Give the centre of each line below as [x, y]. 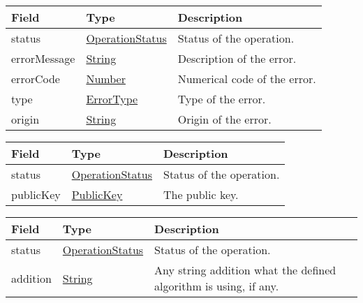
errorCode [36, 79]
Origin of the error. [224, 119]
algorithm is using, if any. [217, 286]
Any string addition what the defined [245, 270]
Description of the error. [237, 58]
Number [106, 79]
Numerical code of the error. [247, 79]
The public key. [201, 194]
